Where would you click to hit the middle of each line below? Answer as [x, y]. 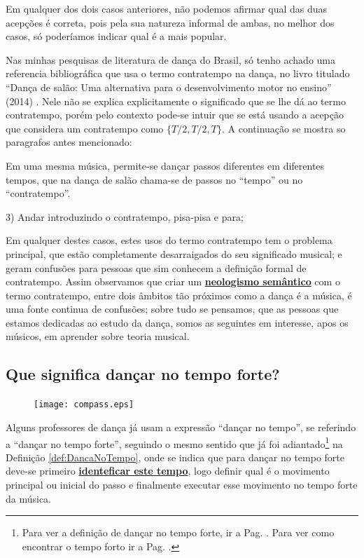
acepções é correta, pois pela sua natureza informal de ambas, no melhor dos [170, 22]
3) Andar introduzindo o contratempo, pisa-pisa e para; [125, 216]
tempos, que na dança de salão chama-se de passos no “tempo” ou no [154, 179]
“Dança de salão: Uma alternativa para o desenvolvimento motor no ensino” [169, 87]
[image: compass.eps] [84, 405]
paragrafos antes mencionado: [69, 142]
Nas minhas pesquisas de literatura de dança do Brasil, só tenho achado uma [171, 59]
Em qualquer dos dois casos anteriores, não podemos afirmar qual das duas [167, 8]
